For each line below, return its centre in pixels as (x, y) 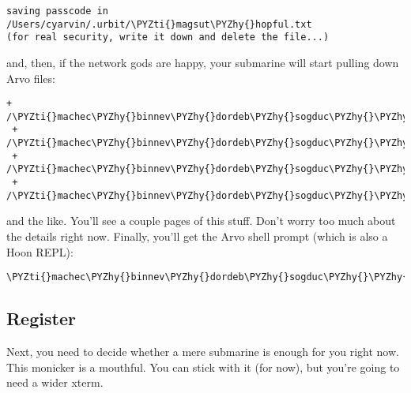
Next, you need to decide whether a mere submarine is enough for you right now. (203, 352)
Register (41, 318)
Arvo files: (31, 78)
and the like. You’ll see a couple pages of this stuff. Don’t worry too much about (201, 221)
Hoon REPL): (40, 251)
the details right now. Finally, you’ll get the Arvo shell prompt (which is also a (197, 236)
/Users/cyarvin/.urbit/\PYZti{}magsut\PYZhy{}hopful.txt (159, 24)
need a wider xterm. (55, 382)
